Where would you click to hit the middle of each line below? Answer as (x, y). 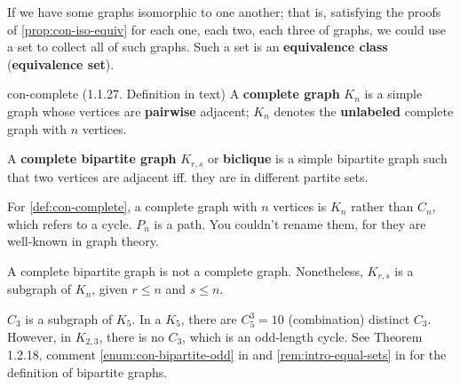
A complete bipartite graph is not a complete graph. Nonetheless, (185, 270)
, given (110, 289)
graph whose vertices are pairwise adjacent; (128, 111)
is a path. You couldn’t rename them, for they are (290, 223)
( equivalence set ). (61, 63)
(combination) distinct (349, 319)
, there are (209, 319)
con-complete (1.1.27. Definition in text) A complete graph (174, 94)
